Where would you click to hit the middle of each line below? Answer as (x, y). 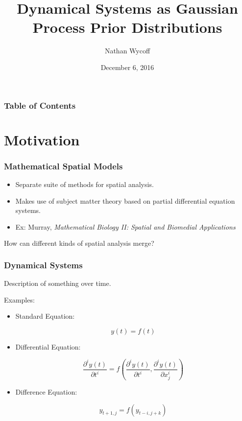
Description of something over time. (58, 283)
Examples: (19, 299)
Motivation (42, 139)
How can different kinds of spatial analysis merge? (79, 243)
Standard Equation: (45, 316)
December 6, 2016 (127, 67)
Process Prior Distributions (127, 27)
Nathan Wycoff (127, 51)
